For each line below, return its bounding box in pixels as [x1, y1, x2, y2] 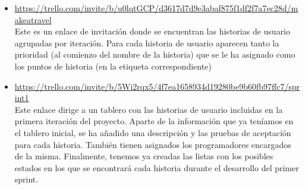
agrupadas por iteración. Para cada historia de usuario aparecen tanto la [14, 36, 279, 49]
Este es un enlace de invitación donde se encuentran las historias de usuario [14, 25, 291, 37]
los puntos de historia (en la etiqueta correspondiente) [14, 59, 212, 72]
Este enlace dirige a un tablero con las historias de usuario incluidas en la [14, 103, 283, 115]
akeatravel [14, 13, 52, 26]
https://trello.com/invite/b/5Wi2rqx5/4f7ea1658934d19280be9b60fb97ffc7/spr [14, 80, 300, 92]
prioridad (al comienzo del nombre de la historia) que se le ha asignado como [14, 48, 295, 61]
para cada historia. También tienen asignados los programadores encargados [14, 138, 291, 150]
